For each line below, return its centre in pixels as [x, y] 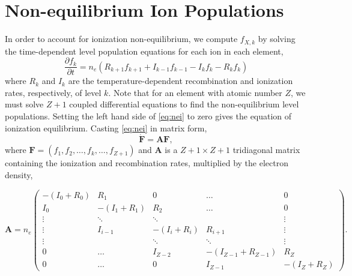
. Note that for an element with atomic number [195, 92]
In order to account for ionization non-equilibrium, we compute [121, 39]
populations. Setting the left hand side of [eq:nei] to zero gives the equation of [148, 116]
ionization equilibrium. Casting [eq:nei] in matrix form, [106, 127]
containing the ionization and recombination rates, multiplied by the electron [147, 163]
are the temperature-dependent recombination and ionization [181, 81]
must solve [24, 104]
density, [19, 175]
